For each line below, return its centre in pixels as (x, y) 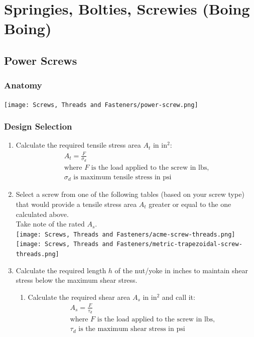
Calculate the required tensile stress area (78, 145)
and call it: (178, 297)
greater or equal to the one (190, 204)
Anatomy (23, 85)
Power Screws (41, 60)
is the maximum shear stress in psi (132, 329)
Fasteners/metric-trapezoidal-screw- (179, 244)
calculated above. (42, 214)
